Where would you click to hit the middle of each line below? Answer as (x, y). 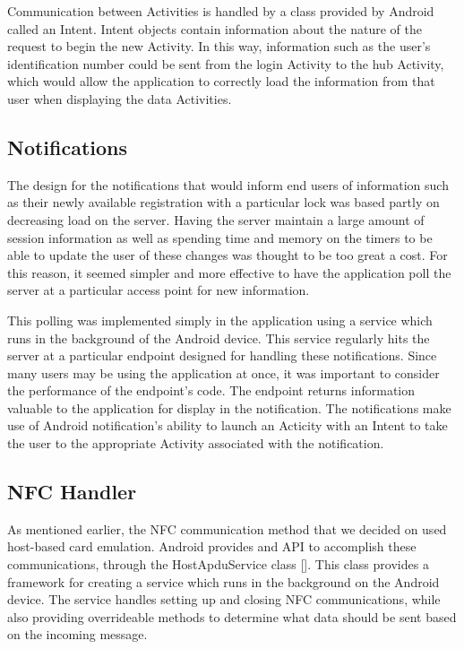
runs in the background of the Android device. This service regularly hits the (219, 337)
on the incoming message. (77, 634)
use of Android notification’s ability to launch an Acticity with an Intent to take (228, 425)
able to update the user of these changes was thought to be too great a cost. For (228, 255)
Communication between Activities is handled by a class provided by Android (221, 11)
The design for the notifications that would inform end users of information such (228, 184)
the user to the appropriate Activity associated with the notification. (196, 443)
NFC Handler (72, 492)
